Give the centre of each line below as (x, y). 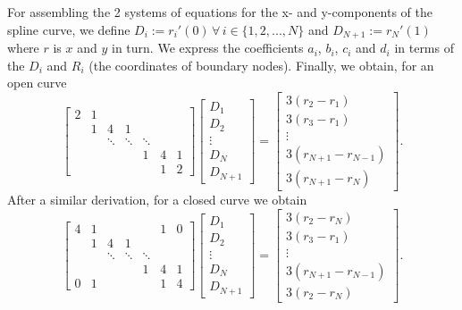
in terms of (424, 48)
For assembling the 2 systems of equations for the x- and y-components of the (220, 12)
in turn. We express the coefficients (208, 48)
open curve (37, 83)
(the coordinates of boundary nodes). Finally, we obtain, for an (261, 65)
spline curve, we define (69, 29)
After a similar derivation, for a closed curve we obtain (157, 199)
